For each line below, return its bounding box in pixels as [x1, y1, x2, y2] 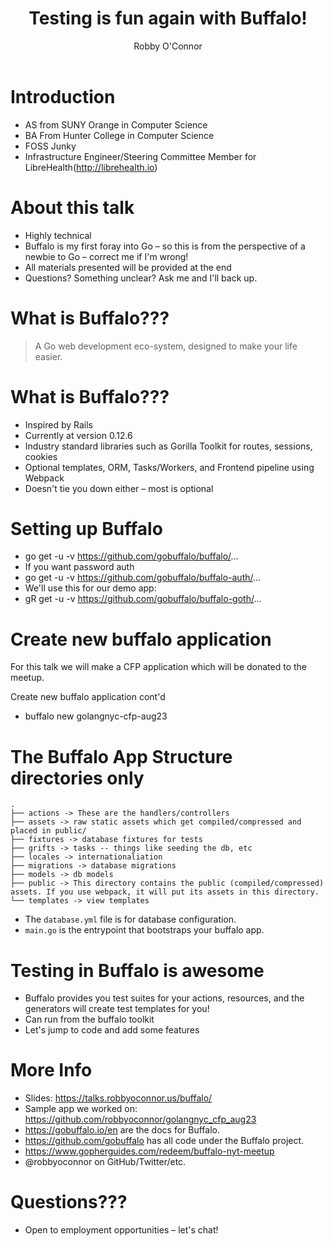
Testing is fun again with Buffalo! [28, 7, 308, 30]
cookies [24, 450, 58, 462]
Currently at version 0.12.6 [24, 429, 133, 441]
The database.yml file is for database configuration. [24, 913, 237, 926]
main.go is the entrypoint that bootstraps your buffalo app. [24, 924, 265, 936]
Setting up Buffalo [10, 517, 163, 540]
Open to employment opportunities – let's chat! [24, 1224, 219, 1236]
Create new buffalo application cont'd [10, 691, 166, 703]
